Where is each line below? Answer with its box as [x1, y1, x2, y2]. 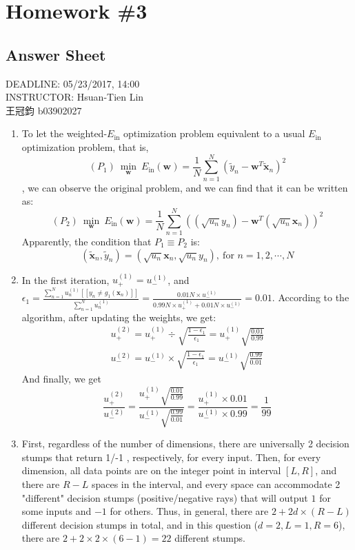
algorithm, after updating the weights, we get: [21, 309, 216, 324]
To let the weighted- [21, 126, 108, 141]
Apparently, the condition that [21, 234, 152, 248]
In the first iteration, [21, 272, 110, 287]
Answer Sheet [6, 43, 106, 65]
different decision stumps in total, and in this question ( [21, 517, 258, 531]
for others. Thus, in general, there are [110, 504, 269, 518]
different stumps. [174, 531, 246, 545]
